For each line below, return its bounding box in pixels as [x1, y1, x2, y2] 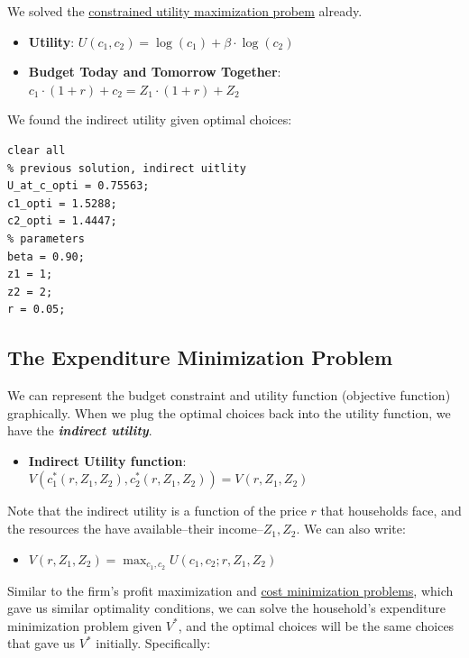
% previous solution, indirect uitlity [7, 161, 246, 175]
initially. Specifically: [96, 634, 211, 653]
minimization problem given [7, 616, 162, 635]
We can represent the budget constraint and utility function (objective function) [7, 386, 451, 405]
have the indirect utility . [7, 421, 152, 440]
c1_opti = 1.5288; [7, 196, 117, 210]
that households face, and [320, 501, 462, 520]
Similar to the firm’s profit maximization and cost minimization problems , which [7, 580, 454, 599]
